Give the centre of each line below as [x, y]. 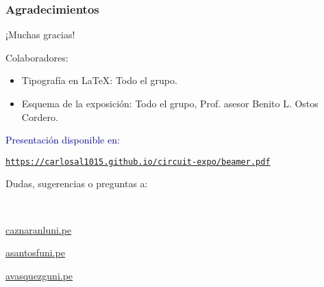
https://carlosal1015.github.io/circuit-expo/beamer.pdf [138, 162]
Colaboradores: [37, 57]
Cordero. [40, 117]
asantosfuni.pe [35, 252]
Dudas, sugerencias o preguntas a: [77, 183]
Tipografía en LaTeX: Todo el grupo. [99, 80]
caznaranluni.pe [39, 229]
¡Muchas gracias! [40, 35]
